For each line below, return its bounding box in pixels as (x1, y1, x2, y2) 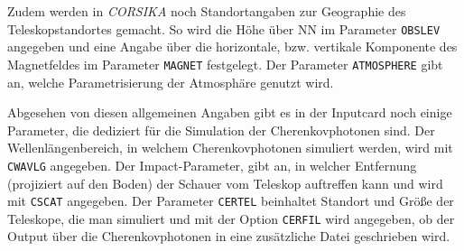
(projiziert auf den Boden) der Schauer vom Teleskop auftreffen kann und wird (7, 173, 443, 192)
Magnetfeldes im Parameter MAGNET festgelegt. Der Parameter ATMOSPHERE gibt (7, 54, 443, 73)
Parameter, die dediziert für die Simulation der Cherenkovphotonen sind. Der (7, 120, 435, 139)
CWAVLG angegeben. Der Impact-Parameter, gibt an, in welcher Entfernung (7, 155, 417, 174)
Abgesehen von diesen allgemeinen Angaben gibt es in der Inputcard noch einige (7, 103, 452, 122)
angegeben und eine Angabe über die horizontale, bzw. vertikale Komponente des (7, 37, 458, 56)
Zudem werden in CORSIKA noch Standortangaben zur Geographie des (7, 2, 406, 20)
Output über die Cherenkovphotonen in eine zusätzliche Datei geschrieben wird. (7, 227, 450, 246)
